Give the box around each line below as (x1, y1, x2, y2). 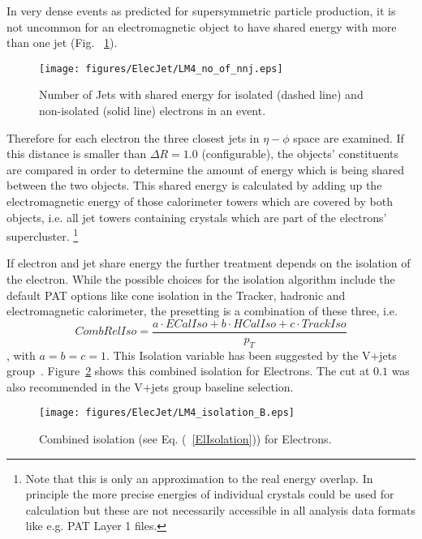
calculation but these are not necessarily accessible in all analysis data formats (25, 501, 416, 518)
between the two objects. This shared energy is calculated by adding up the (6, 177, 382, 194)
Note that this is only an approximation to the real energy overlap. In (25, 469, 373, 486)
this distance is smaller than (6, 145, 147, 162)
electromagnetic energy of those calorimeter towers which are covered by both (6, 193, 393, 209)
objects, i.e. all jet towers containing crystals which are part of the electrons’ (6, 208, 387, 225)
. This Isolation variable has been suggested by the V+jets (105, 346, 397, 363)
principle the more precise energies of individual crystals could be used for (25, 486, 394, 503)
